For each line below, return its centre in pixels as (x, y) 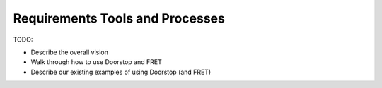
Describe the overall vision (70, 52)
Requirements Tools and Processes (119, 18)
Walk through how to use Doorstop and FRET (96, 62)
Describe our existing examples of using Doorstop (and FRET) (121, 72)
